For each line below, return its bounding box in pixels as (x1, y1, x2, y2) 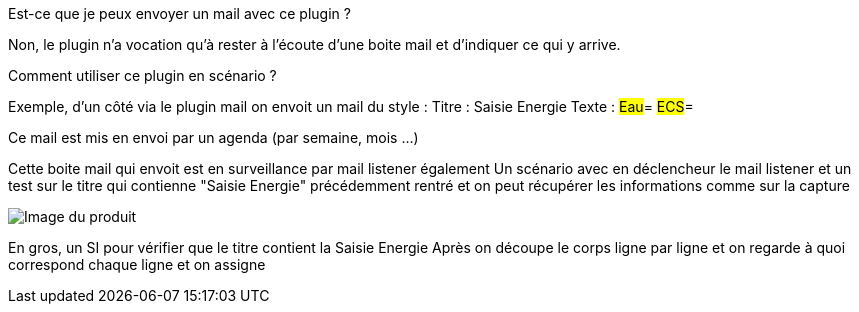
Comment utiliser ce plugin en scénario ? (8, 67, 277, 84)
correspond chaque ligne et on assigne (8, 256, 266, 273)
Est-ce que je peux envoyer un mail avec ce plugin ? (8, 5, 351, 22)
